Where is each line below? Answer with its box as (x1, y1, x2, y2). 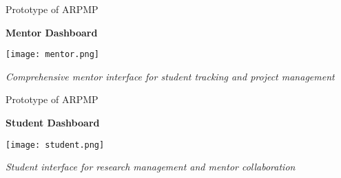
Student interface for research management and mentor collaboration (6, 159, 296, 174)
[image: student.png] (6, 140, 105, 150)
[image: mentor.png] (6, 49, 100, 60)
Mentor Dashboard (6, 25, 98, 39)
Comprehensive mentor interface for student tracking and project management (6, 69, 335, 83)
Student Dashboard (6, 115, 100, 130)
